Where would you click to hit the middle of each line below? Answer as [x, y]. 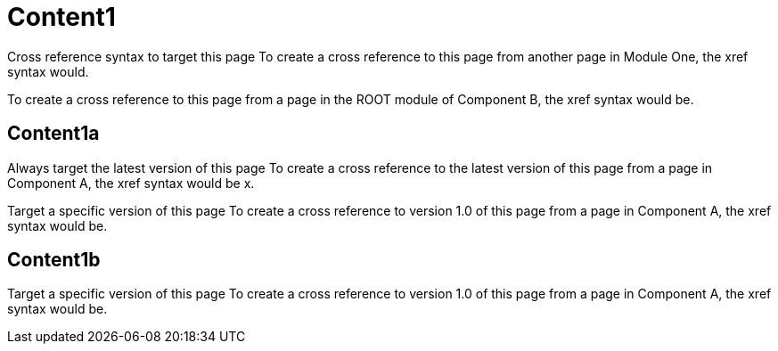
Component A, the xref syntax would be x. [131, 183]
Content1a [53, 134]
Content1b [54, 260]
